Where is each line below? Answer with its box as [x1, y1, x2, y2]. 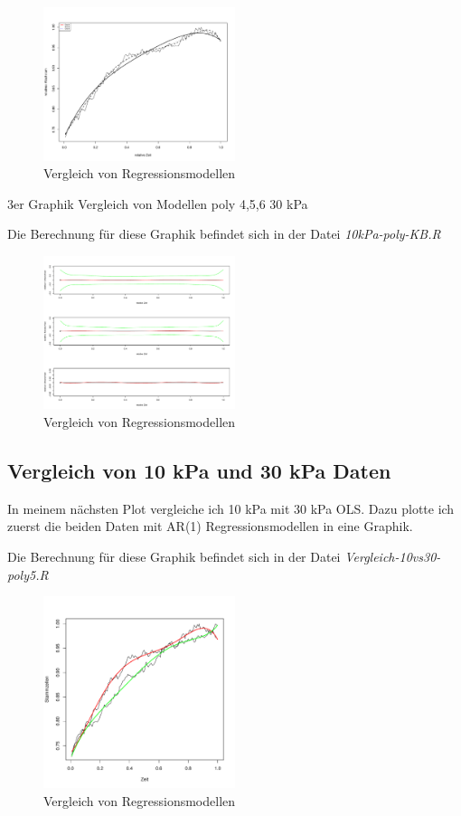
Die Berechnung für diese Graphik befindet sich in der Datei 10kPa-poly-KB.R [7, 224, 441, 243]
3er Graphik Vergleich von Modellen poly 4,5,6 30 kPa [7, 194, 308, 213]
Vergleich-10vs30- [344, 547, 441, 566]
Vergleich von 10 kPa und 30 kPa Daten [7, 457, 391, 485]
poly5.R [7, 565, 49, 584]
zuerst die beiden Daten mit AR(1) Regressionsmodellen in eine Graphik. [7, 517, 413, 536]
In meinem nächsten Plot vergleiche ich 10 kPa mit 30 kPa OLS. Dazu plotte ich [7, 498, 455, 517]
